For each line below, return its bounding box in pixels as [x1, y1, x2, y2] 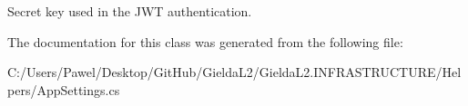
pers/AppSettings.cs [7, 80, 120, 99]
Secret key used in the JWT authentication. [7, 2, 252, 20]
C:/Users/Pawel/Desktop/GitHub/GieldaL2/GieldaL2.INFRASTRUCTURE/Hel [7, 63, 462, 82]
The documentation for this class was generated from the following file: [7, 32, 403, 51]
